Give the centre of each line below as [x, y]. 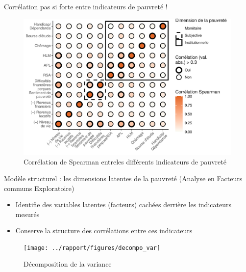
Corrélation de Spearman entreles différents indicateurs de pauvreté [125, 162]
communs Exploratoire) [39, 188]
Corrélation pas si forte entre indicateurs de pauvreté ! [86, 6]
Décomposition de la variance [68, 263]
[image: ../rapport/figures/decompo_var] [92, 248]
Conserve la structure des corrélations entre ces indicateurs [104, 231]
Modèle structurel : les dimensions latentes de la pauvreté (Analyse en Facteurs [123, 178]
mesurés [27, 214]
